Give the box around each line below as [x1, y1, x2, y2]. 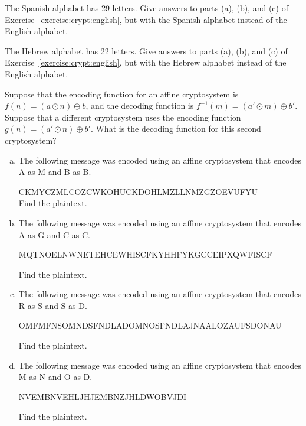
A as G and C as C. [18, 228, 90, 240]
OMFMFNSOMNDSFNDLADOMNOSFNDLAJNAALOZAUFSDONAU [18, 319, 282, 331]
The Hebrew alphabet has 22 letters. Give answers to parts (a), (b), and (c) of [5, 44, 288, 57]
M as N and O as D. [18, 370, 93, 383]
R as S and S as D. [18, 299, 87, 311]
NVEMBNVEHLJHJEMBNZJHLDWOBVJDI [18, 390, 187, 402]
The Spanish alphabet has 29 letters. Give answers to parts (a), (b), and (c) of [5, 2, 288, 14]
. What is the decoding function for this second [90, 122, 261, 135]
